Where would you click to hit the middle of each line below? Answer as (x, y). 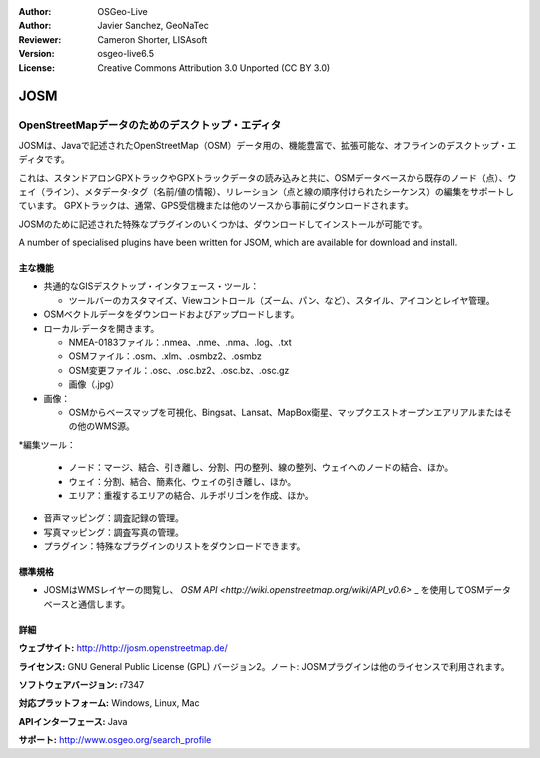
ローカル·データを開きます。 (101, 328)
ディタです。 (44, 159)
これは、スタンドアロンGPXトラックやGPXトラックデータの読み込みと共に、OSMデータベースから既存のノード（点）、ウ (267, 177)
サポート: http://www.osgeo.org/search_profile (115, 740)
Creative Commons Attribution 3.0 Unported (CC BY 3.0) (214, 67)
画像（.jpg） (94, 384)
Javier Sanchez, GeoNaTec (153, 26)
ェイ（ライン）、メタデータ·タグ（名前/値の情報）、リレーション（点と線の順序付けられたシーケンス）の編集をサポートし (266, 191)
